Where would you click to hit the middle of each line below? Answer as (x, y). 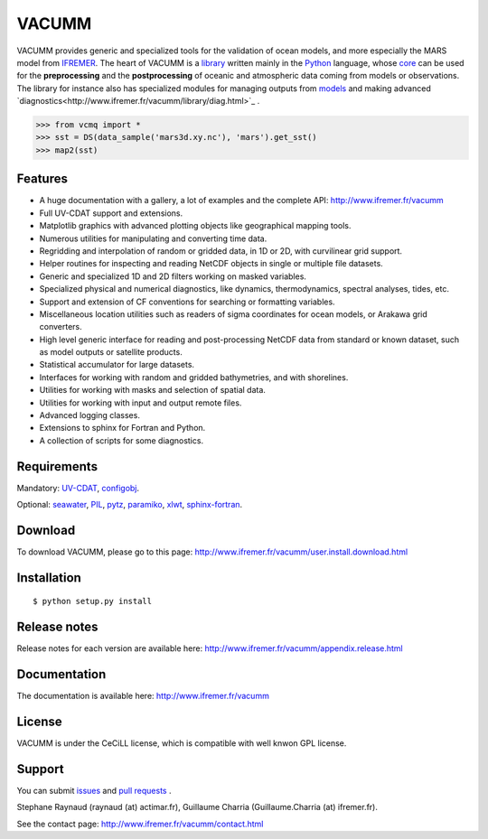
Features (42, 179)
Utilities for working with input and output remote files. (141, 403)
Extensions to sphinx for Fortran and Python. (122, 428)
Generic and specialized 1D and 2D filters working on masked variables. (173, 276)
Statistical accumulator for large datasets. (117, 365)
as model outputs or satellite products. (111, 352)
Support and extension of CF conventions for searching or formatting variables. (187, 302)
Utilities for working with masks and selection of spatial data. (153, 390)
